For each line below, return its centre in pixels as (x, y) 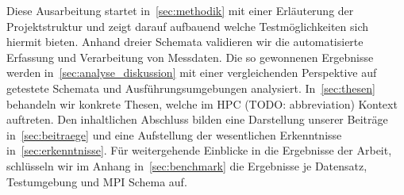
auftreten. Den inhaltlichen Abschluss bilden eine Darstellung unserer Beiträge (197, 119)
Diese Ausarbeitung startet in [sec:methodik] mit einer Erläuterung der (180, 10)
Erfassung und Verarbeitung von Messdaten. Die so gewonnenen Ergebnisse (190, 57)
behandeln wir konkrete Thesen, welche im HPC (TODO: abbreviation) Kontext (202, 103)
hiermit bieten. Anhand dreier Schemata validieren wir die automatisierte (185, 42)
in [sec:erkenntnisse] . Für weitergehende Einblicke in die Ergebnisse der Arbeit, (199, 150)
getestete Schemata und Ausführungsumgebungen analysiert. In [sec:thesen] (191, 88)
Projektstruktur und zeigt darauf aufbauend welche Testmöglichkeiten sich (188, 26)
